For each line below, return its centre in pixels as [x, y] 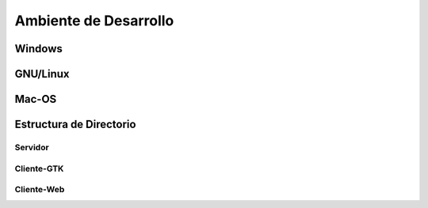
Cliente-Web [40, 190]
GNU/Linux [42, 74]
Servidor [32, 147]
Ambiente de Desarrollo [94, 21]
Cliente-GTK [39, 168]
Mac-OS [36, 99]
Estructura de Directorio [75, 125]
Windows [38, 49]
